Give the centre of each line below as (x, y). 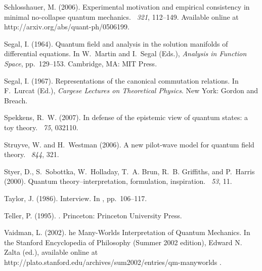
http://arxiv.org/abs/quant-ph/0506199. (67, 27)
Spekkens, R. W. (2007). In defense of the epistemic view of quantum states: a (126, 117)
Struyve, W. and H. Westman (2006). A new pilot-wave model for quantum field (129, 144)
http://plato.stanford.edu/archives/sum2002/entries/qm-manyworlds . (113, 262)
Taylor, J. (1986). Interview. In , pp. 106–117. (76, 198)
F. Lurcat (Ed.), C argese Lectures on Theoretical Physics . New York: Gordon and (131, 90)
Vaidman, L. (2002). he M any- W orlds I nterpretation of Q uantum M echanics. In (127, 232)
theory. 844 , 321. (32, 154)
